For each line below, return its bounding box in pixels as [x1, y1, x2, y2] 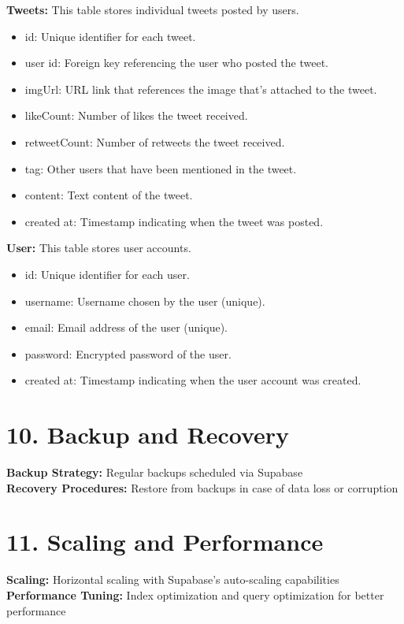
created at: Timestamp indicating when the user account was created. [24, 372, 361, 388]
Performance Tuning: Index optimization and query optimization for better [6, 586, 384, 603]
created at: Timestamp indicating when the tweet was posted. [24, 213, 324, 229]
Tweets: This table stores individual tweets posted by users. [6, 2, 299, 17]
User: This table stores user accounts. [6, 240, 191, 256]
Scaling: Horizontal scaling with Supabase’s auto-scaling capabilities [6, 571, 339, 588]
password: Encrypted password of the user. [24, 345, 232, 362]
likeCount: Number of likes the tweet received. [24, 107, 248, 124]
